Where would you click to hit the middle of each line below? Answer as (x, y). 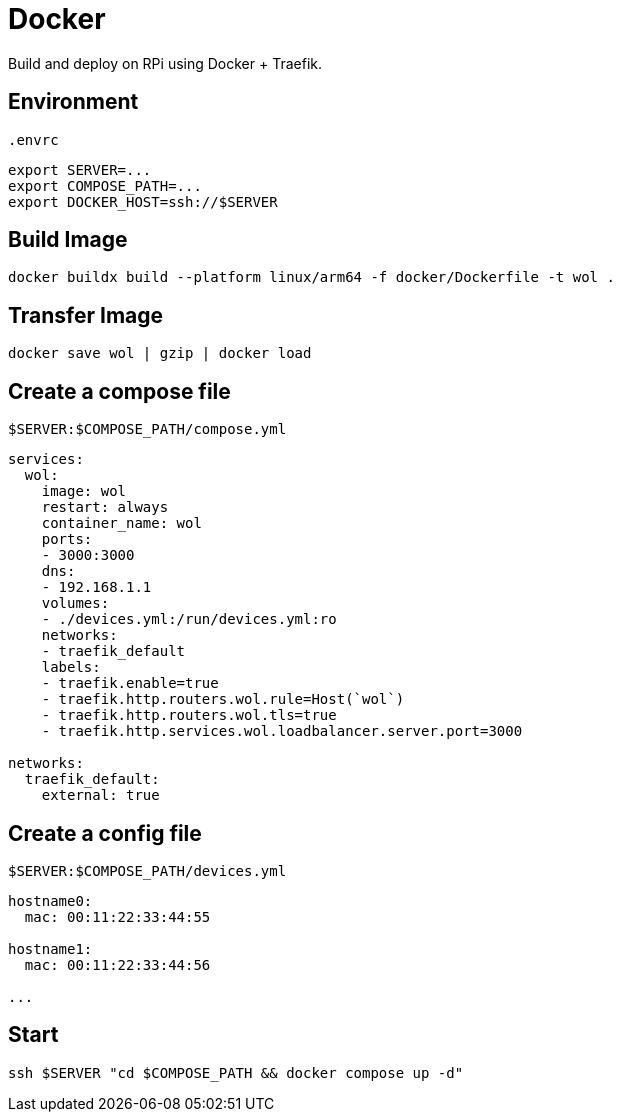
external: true (100, 795)
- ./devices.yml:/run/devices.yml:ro (189, 619)
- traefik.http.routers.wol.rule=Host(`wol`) (223, 699)
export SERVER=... (80, 169)
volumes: (75, 603)
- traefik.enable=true (130, 683)
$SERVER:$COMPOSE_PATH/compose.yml (147, 429)
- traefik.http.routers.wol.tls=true (189, 715)
